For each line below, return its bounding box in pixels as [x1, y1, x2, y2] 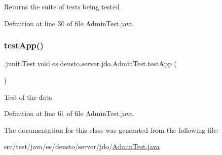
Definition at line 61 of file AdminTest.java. [4, 108, 135, 118]
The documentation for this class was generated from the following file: [4, 124, 219, 135]
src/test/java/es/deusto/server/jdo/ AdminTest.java [4, 141, 160, 152]
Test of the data [4, 91, 53, 102]
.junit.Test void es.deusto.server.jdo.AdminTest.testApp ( [4, 58, 177, 69]
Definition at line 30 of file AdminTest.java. [4, 18, 135, 28]
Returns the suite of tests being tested [4, 1, 119, 11]
